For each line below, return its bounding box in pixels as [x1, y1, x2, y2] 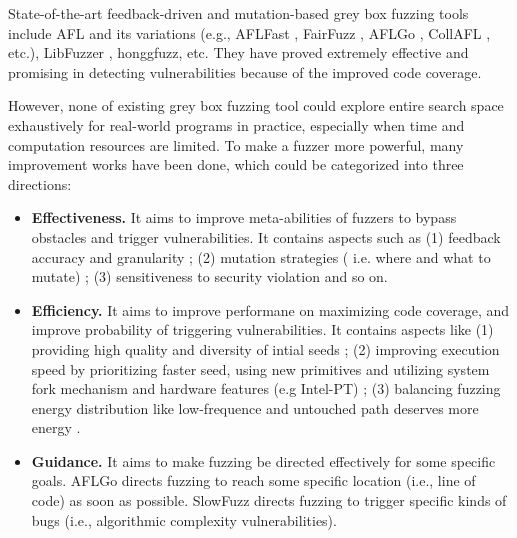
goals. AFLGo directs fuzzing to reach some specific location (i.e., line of [31, 470, 476, 491]
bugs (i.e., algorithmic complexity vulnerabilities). [31, 509, 337, 530]
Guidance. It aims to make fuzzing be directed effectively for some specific [31, 450, 496, 471]
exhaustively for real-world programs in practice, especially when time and [8, 114, 465, 135]
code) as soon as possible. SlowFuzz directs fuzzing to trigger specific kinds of [31, 490, 507, 511]
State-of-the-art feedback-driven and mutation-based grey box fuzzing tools [8, 3, 469, 23]
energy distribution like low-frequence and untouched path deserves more [31, 397, 479, 418]
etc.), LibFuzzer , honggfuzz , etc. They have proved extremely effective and [8, 42, 469, 63]
